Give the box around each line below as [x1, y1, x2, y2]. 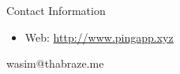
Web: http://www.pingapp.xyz [24, 28, 174, 45]
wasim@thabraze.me [6, 55, 104, 72]
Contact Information [6, 2, 106, 18]
